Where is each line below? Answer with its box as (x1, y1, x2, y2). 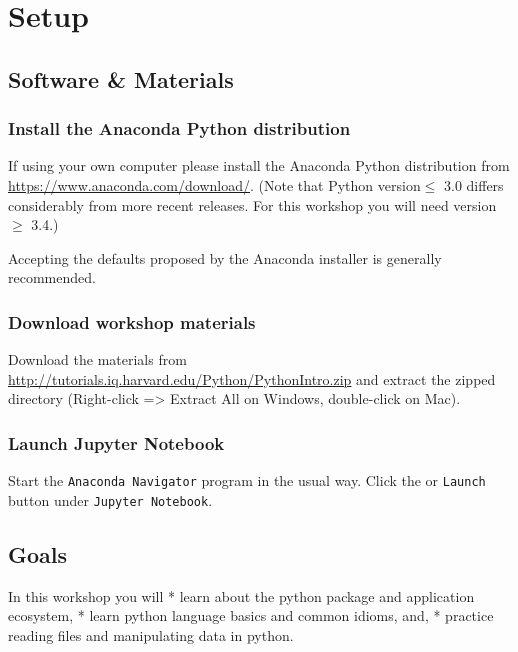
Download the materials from (8, 349, 187, 370)
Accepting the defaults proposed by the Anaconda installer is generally (8, 247, 442, 268)
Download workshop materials (8, 309, 256, 334)
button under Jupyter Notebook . (8, 489, 213, 510)
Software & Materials (8, 63, 234, 94)
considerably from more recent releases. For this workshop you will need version (8, 194, 497, 215)
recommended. (8, 267, 96, 288)
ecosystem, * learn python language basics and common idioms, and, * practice (8, 605, 494, 626)
